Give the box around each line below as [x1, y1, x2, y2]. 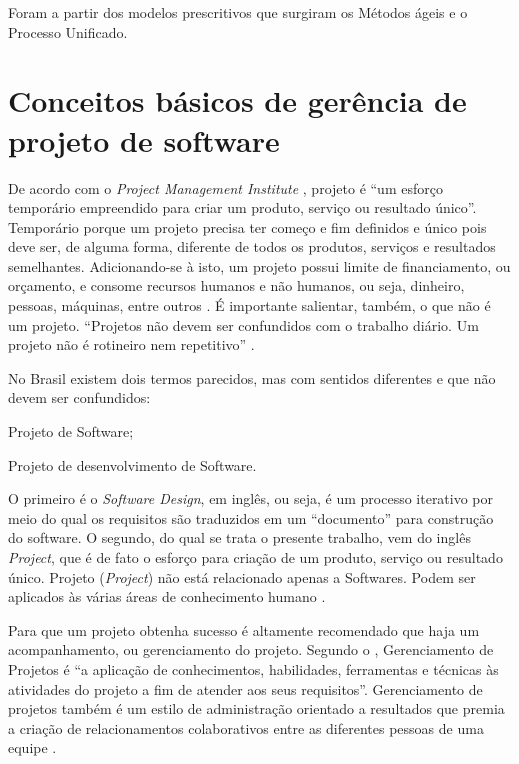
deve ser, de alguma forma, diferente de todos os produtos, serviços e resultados [8, 236, 496, 257]
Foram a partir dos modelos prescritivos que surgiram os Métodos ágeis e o [8, 2, 468, 22]
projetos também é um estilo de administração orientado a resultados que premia [8, 698, 505, 719]
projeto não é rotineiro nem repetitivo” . [8, 334, 255, 355]
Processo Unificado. [8, 21, 128, 42]
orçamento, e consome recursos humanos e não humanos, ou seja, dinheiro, [8, 275, 465, 296]
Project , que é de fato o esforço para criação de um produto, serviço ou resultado [8, 547, 503, 567]
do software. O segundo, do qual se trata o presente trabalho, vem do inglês [8, 527, 471, 548]
